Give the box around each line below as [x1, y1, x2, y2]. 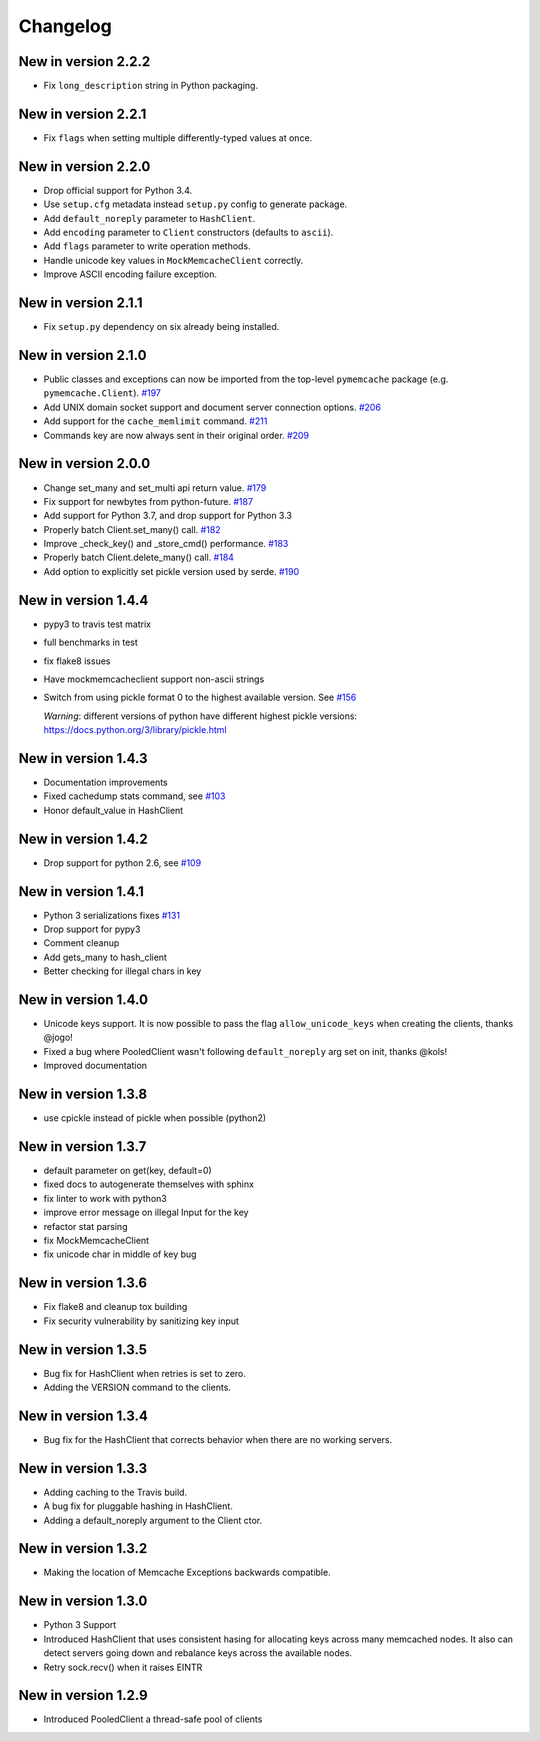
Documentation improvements [43, 776, 169, 788]
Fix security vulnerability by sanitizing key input [43, 1315, 240, 1327]
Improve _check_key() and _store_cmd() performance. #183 [43, 538, 289, 550]
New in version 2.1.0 [18, 346, 147, 364]
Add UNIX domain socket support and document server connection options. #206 [43, 401, 382, 413]
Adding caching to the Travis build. [43, 1486, 188, 1498]
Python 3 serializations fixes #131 [43, 909, 180, 921]
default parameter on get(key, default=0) [43, 1165, 212, 1177]
